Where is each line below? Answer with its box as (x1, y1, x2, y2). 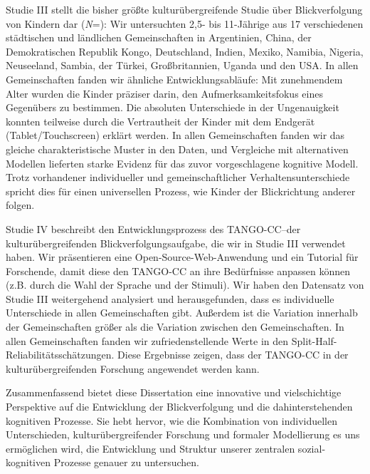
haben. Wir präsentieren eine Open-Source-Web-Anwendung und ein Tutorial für (6, 249, 359, 264)
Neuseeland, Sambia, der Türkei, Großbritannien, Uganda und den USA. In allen (6, 58, 359, 73)
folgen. (6, 197, 35, 212)
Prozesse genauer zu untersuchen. (53, 455, 199, 470)
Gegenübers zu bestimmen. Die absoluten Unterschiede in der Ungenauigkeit (6, 100, 339, 115)
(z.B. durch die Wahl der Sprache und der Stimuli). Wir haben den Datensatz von (6, 277, 364, 292)
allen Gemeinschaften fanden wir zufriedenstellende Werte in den (6, 333, 289, 348)
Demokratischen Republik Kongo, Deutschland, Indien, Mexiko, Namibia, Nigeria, (6, 43, 364, 58)
